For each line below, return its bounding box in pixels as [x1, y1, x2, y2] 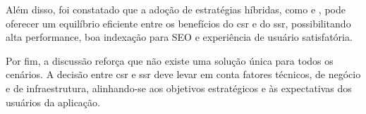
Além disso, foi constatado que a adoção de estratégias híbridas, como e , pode [6, 2, 346, 16]
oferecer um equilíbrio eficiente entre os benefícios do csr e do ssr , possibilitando [6, 15, 351, 30]
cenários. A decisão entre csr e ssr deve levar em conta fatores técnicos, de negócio [6, 67, 361, 82]
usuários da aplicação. [6, 94, 100, 109]
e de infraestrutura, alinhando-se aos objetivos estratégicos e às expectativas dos [6, 80, 352, 95]
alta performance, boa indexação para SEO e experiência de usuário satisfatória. [6, 30, 353, 44]
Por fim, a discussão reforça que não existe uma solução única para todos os [6, 53, 334, 68]
